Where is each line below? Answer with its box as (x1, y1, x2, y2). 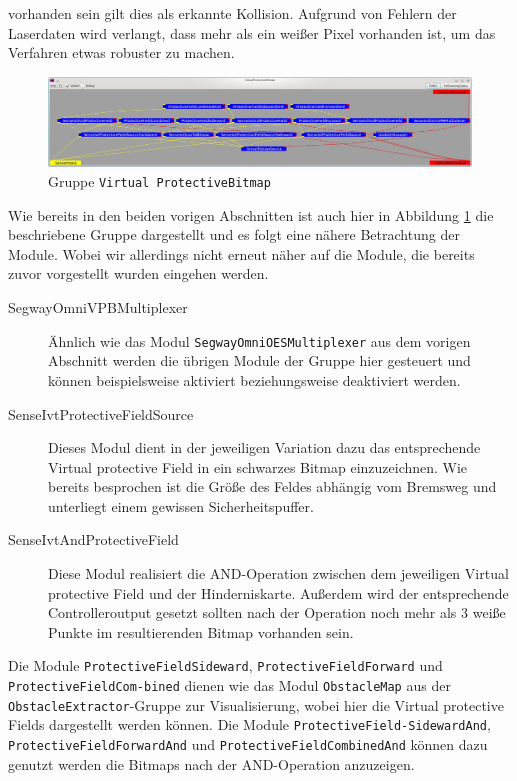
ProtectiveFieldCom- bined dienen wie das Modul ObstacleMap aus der (8, 675, 451, 696)
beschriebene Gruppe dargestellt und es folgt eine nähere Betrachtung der (8, 224, 460, 245)
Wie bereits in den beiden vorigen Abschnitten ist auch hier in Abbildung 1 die (8, 204, 494, 225)
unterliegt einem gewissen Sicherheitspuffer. (48, 495, 314, 516)
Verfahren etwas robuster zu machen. (8, 42, 235, 63)
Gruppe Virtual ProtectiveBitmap (48, 171, 271, 192)
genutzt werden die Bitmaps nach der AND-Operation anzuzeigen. (8, 753, 415, 774)
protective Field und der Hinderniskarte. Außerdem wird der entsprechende (48, 582, 509, 603)
